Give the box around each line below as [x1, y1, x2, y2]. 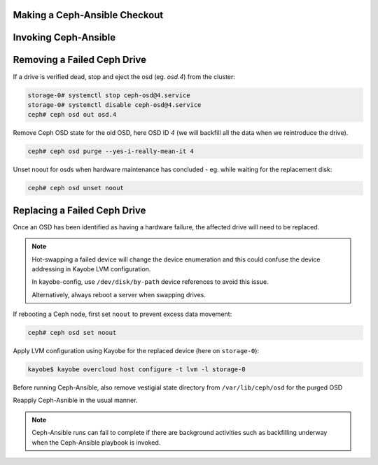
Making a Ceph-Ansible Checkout [13, 9, 164, 21]
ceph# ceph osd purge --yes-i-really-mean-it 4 [27, 148, 194, 155]
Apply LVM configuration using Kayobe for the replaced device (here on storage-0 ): [13, 347, 259, 355]
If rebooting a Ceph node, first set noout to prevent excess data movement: [13, 310, 232, 318]
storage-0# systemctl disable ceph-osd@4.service [27, 101, 202, 108]
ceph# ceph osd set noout [27, 329, 117, 337]
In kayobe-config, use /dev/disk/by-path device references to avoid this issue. [31, 278, 269, 286]
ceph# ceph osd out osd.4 [27, 110, 117, 119]
